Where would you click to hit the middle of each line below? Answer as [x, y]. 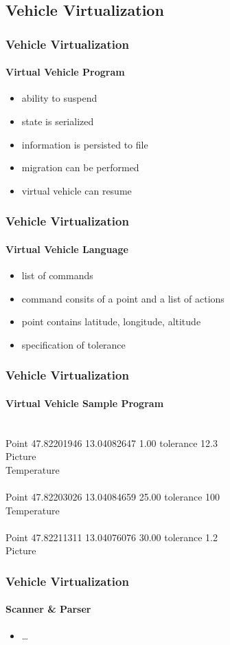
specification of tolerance [73, 344]
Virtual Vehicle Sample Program [85, 403]
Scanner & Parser [48, 609]
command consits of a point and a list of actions [123, 298]
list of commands [57, 275]
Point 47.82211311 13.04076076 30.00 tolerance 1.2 [112, 537]
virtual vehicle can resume [77, 190]
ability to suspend [59, 98]
